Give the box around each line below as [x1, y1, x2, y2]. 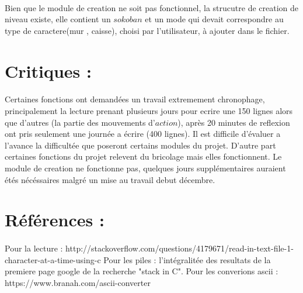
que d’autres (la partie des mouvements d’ [5, 116, 155, 128]
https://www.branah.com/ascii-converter [5, 276, 151, 288]
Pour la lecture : [5, 242, 63, 254]
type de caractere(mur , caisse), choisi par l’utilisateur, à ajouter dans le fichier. [5, 24, 290, 36]
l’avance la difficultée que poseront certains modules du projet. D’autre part [5, 139, 276, 151]
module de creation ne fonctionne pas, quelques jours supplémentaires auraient [5, 161, 286, 174]
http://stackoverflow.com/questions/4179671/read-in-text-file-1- [65, 242, 294, 254]
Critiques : [5, 58, 92, 82]
